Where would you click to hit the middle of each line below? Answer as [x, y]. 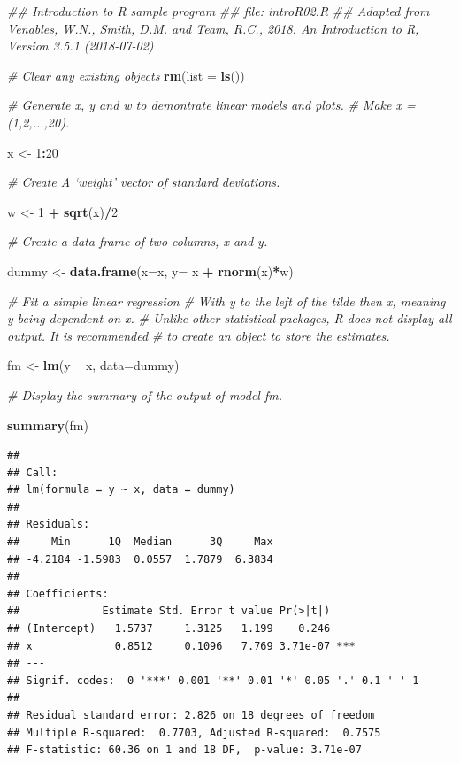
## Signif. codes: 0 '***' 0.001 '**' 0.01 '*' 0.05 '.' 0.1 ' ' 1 [213, 680]
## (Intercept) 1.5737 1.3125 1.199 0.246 [169, 629]
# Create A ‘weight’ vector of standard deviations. [144, 182]
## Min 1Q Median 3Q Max [140, 542]
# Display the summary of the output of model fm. [145, 394]
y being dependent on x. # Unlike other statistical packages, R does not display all [230, 318]
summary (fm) [48, 424]
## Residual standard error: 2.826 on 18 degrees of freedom [191, 715]
